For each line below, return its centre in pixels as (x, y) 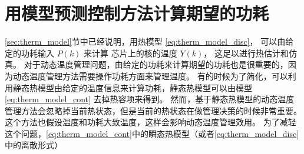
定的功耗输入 (29, 53)
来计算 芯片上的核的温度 (130, 53)
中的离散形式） (34, 145)
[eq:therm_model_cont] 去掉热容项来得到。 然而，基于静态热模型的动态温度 (150, 99)
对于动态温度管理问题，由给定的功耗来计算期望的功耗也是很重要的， (156, 64)
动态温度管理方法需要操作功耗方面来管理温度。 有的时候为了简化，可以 (150, 76)
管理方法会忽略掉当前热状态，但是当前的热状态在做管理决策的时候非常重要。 (153, 110)
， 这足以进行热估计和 (246, 53)
